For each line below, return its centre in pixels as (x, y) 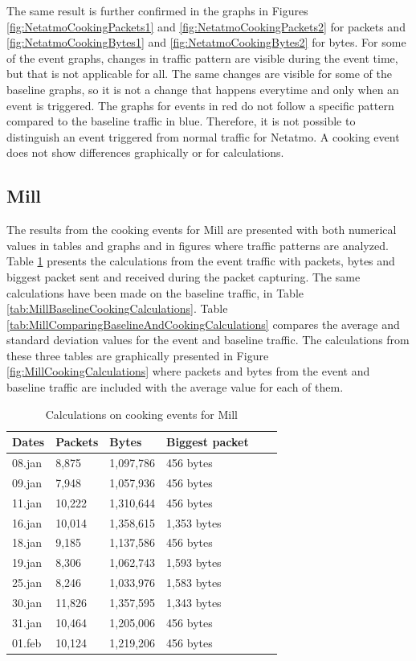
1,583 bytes (194, 583)
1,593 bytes (194, 562)
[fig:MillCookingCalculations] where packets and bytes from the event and (188, 371)
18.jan (27, 542)
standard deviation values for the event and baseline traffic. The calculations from (208, 340)
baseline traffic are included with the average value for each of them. (175, 387)
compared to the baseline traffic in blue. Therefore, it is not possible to (181, 121)
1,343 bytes (194, 603)
